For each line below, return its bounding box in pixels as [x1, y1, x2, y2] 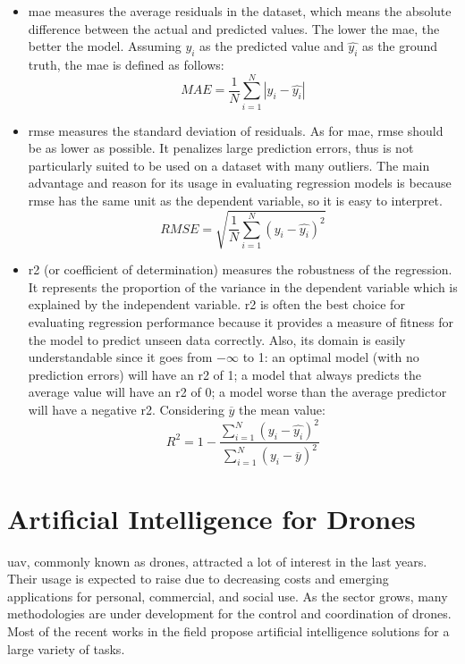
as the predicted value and [199, 37, 344, 55]
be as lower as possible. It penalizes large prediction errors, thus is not [28, 139, 414, 157]
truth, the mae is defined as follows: [28, 55, 224, 73]
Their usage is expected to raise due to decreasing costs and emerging [7, 569, 389, 588]
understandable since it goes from [28, 348, 213, 366]
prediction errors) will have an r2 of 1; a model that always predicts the [28, 365, 421, 383]
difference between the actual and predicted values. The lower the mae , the [28, 19, 440, 38]
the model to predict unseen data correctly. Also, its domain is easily [28, 330, 406, 349]
